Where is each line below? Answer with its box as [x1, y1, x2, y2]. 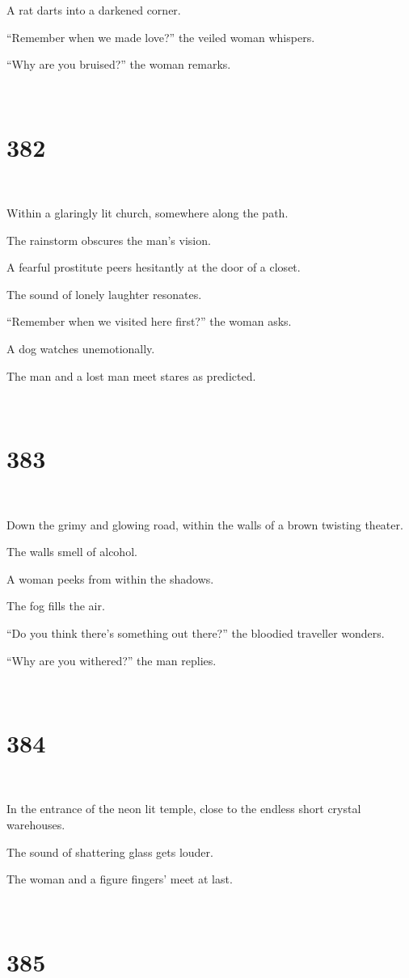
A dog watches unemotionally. [6, 340, 155, 357]
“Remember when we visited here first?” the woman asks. [6, 313, 292, 330]
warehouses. [6, 816, 65, 833]
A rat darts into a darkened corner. [6, 2, 181, 18]
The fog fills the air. [6, 597, 105, 614]
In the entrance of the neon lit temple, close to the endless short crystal [6, 800, 361, 817]
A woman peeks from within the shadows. [6, 570, 214, 587]
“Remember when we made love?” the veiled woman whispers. [6, 28, 315, 45]
